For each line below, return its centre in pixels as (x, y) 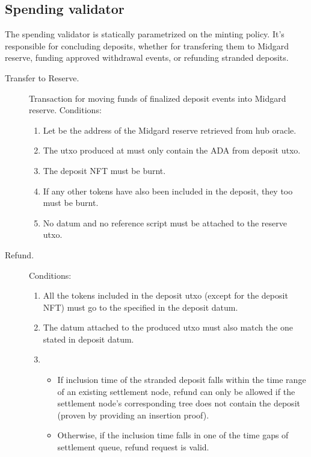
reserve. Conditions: (65, 110)
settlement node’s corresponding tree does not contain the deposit (179, 403)
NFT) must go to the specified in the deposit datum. (140, 307)
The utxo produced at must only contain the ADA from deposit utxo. (172, 150)
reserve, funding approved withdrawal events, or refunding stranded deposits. (147, 58)
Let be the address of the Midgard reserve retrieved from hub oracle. (170, 130)
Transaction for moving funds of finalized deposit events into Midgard (158, 98)
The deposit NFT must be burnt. (104, 170)
